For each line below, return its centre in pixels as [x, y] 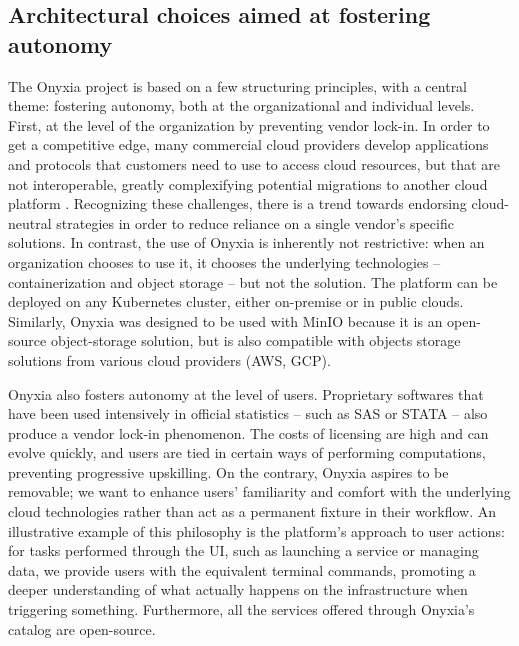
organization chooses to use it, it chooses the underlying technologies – [224, 261]
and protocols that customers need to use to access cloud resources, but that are [254, 163]
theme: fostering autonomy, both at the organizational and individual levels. [241, 105]
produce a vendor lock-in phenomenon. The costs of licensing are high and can [248, 432]
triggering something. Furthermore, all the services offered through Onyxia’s [241, 609]
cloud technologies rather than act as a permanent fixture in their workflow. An [252, 511]
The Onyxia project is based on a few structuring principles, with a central [238, 85]
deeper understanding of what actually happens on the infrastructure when [238, 589]
